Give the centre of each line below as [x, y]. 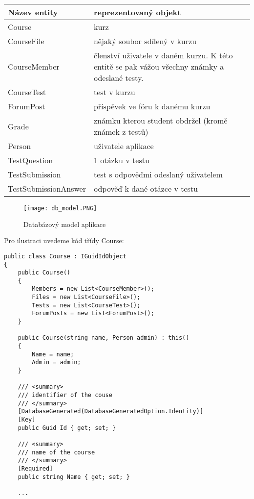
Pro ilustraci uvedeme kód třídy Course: [64, 240]
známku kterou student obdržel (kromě [160, 120]
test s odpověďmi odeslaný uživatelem [158, 174]
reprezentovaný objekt [137, 12]
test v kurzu [114, 92]
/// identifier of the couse [65, 395]
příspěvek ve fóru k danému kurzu [152, 106]
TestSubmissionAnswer [47, 188]
